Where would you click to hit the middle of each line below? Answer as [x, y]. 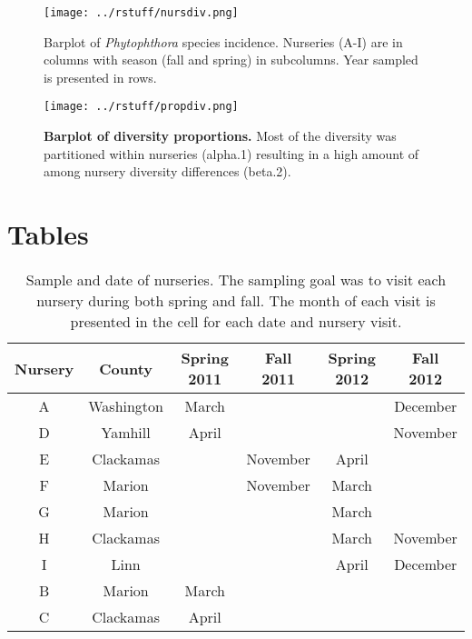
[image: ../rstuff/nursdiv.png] [141, 13]
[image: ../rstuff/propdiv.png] [141, 107]
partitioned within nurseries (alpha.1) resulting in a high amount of [231, 153]
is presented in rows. [100, 77]
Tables [48, 234]
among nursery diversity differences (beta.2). [167, 171]
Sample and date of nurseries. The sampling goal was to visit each [236, 280]
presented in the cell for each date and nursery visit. [236, 321]
